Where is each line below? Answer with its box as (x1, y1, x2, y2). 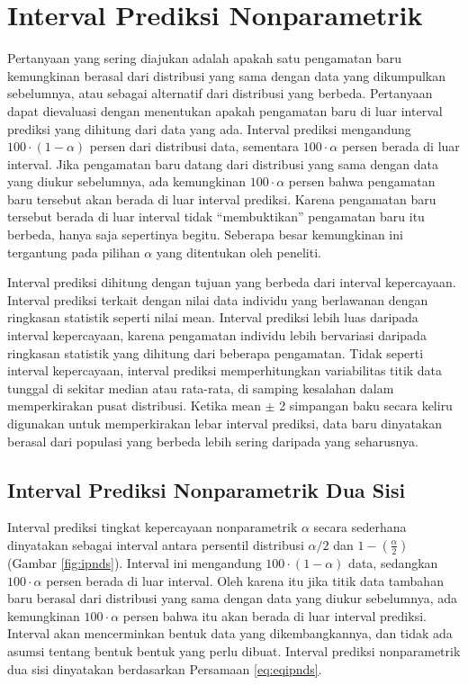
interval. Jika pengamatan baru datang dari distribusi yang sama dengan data (7, 154, 438, 173)
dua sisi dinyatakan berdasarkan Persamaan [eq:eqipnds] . (7, 659, 322, 678)
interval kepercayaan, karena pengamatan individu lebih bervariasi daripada (7, 326, 427, 345)
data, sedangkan (348, 553, 438, 572)
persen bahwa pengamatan (288, 172, 436, 191)
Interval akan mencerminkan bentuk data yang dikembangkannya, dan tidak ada (7, 624, 453, 643)
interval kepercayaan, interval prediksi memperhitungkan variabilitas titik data (7, 361, 443, 380)
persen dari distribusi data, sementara (89, 137, 300, 156)
